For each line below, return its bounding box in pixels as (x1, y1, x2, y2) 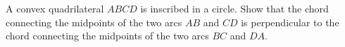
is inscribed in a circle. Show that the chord (140, 1, 329, 15)
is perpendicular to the (241, 15, 339, 29)
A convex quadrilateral (6, 1, 104, 15)
